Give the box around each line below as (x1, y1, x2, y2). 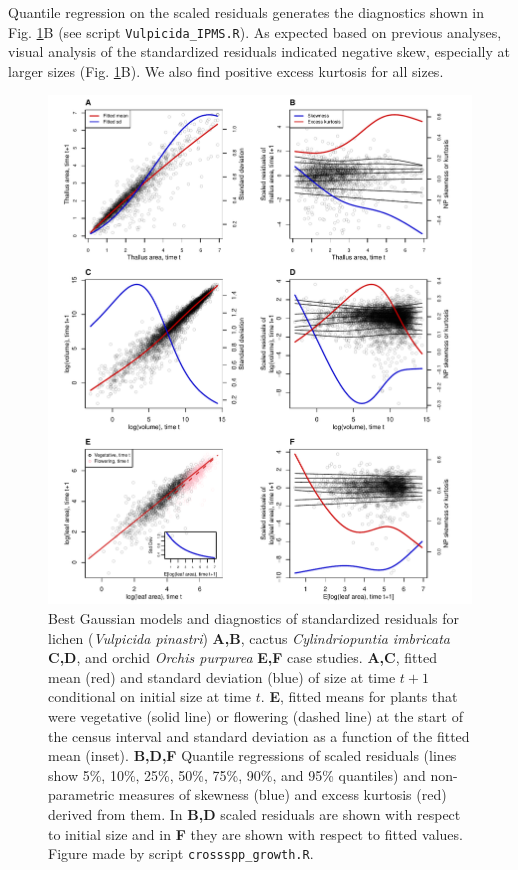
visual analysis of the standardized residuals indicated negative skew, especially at (8, 41, 510, 62)
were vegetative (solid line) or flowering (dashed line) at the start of (48, 705, 463, 726)
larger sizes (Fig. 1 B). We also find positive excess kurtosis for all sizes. (8, 60, 444, 81)
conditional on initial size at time (48, 686, 252, 707)
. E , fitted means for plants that (260, 686, 458, 707)
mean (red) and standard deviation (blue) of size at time (48, 666, 396, 687)
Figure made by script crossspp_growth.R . (48, 843, 314, 864)
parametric (48, 784, 115, 805)
